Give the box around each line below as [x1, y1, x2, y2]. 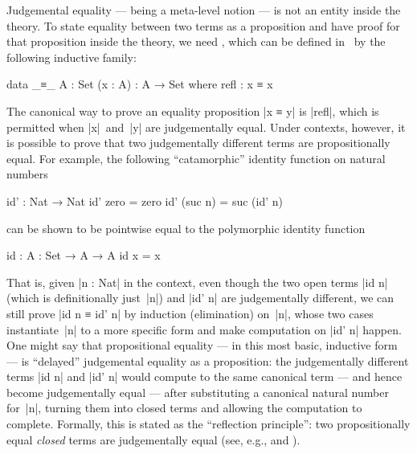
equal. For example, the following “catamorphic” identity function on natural [6, 149, 386, 166]
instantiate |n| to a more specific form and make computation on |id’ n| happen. [6, 321, 402, 337]
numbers [6, 166, 48, 182]
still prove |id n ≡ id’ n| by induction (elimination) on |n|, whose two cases [6, 305, 374, 321]
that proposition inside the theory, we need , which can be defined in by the [6, 33, 386, 50]
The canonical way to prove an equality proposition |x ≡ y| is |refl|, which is [6, 102, 379, 119]
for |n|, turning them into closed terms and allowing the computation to [6, 399, 362, 416]
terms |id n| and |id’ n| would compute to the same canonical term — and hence [6, 368, 403, 385]
